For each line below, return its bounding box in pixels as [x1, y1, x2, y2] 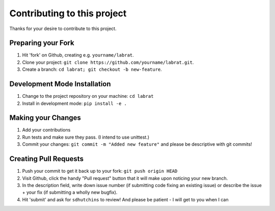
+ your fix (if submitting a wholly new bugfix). [22, 189, 118, 196]
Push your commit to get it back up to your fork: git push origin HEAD [22, 168, 178, 174]
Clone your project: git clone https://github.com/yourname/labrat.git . [22, 59, 194, 65]
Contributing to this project [9, 8, 127, 19]
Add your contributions [22, 127, 71, 133]
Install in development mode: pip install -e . [22, 100, 127, 107]
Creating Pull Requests [9, 154, 84, 163]
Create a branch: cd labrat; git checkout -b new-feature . [22, 66, 162, 72]
